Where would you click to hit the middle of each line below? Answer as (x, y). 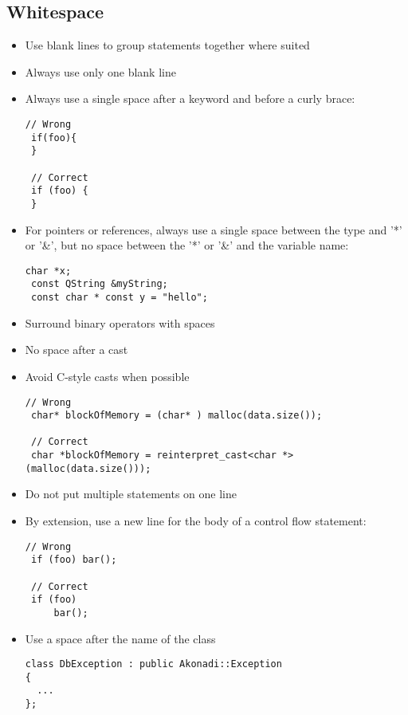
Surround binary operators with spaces (120, 322)
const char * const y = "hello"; (119, 298)
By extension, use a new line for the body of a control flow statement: (196, 521)
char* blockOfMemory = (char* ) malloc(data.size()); (177, 416)
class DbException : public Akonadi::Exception (153, 664)
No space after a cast (76, 350)
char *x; (48, 271)
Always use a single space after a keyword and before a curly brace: (190, 98)
